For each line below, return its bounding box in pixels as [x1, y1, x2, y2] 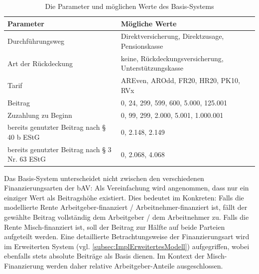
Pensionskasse [121, 41, 163, 51]
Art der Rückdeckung [7, 58, 73, 68]
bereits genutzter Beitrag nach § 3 [7, 144, 112, 154]
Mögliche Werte [121, 18, 177, 28]
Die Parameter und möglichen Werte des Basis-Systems [45, 1, 214, 11]
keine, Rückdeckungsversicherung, [121, 53, 224, 63]
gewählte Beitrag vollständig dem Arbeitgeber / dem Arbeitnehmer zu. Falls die [4, 211, 249, 222]
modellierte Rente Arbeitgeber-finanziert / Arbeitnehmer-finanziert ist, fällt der [4, 202, 248, 212]
